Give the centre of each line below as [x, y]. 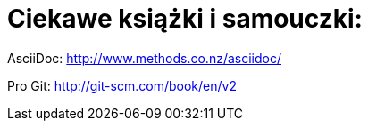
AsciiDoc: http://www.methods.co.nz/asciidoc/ [144, 58]
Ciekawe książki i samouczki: [185, 19]
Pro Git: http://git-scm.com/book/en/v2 [122, 85]
